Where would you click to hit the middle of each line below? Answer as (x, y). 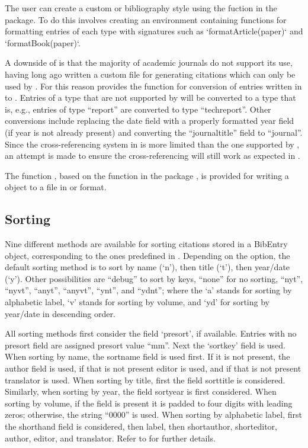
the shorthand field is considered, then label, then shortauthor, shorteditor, (141, 426)
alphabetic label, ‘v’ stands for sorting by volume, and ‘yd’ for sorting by (137, 302)
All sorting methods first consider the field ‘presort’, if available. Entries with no (151, 333)
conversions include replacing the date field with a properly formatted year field (150, 121)
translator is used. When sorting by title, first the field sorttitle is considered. (145, 380)
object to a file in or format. (56, 187)
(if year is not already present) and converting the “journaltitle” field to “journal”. (154, 132)
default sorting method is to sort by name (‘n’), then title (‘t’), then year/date (147, 267)
